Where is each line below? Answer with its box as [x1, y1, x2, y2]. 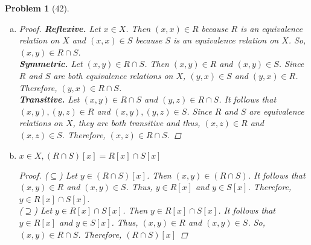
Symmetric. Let [19, 57, 83, 70]
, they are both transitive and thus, [72, 116, 200, 129]
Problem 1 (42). [5, 2, 69, 14]
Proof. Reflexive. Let [19, 22, 101, 34]
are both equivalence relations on [53, 69, 173, 81]
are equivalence [249, 104, 304, 117]
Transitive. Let [19, 93, 80, 106]
